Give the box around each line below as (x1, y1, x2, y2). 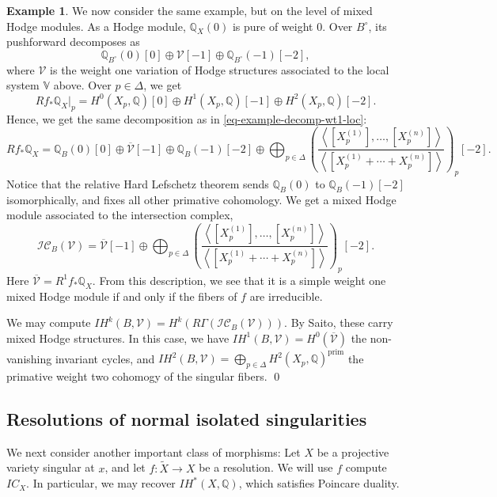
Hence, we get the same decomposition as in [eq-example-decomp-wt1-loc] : (6, 110, 367, 127)
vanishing (6, 350, 52, 366)
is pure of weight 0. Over (232, 17, 353, 34)
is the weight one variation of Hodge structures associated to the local (50, 61, 389, 78)
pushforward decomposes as (6, 33, 140, 50)
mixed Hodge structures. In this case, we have (6, 329, 230, 346)
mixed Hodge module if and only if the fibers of (6, 287, 237, 304)
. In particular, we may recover (26, 475, 176, 491)
